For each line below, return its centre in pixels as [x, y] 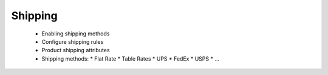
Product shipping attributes [76, 50]
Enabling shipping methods [76, 34]
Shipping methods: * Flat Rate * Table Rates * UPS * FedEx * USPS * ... [131, 58]
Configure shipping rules [73, 41]
